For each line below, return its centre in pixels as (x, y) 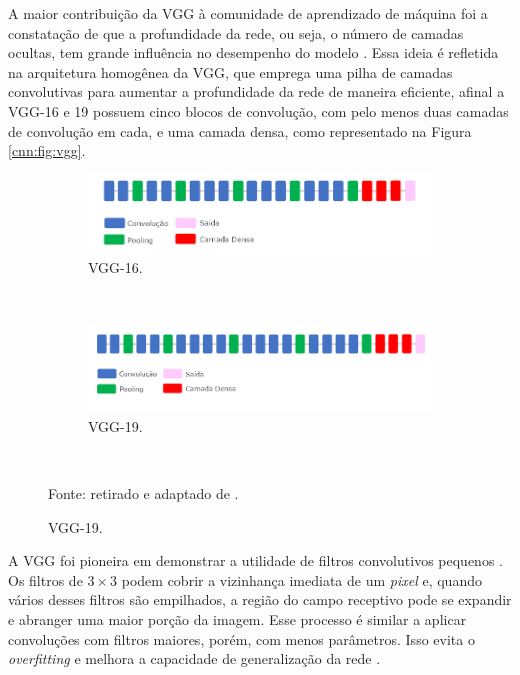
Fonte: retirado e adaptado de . (143, 493)
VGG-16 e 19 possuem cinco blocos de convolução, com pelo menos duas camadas (258, 110)
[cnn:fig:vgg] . (47, 150)
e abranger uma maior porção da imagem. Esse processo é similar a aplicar (237, 619)
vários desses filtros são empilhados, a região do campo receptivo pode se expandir (260, 599)
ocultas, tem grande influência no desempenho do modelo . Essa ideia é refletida (253, 52)
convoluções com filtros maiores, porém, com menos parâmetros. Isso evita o (241, 638)
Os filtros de (45, 579)
